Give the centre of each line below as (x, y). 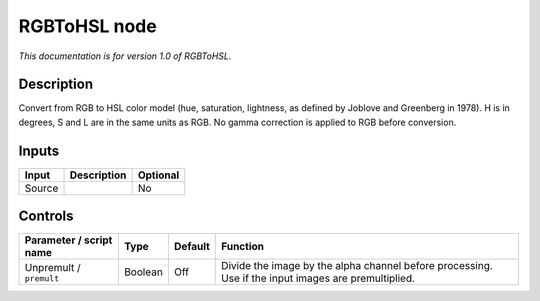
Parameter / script (68, 240)
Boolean (143, 272)
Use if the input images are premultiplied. (318, 278)
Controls (46, 216)
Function (243, 247)
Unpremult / (53, 267)
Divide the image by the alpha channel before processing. (357, 266)
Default (191, 247)
